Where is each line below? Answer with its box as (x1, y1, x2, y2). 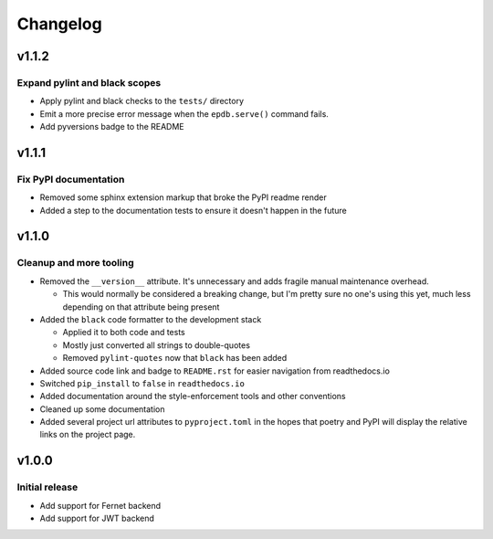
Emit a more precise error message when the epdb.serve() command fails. (39, 108, 329, 119)
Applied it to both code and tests (62, 327, 186, 338)
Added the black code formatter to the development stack (39, 313, 262, 324)
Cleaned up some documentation (39, 403, 165, 415)
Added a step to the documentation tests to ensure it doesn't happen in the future (39, 205, 347, 216)
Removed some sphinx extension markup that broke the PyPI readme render (39, 192, 328, 203)
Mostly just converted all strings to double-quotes (62, 339, 251, 351)
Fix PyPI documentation (16, 173, 125, 185)
